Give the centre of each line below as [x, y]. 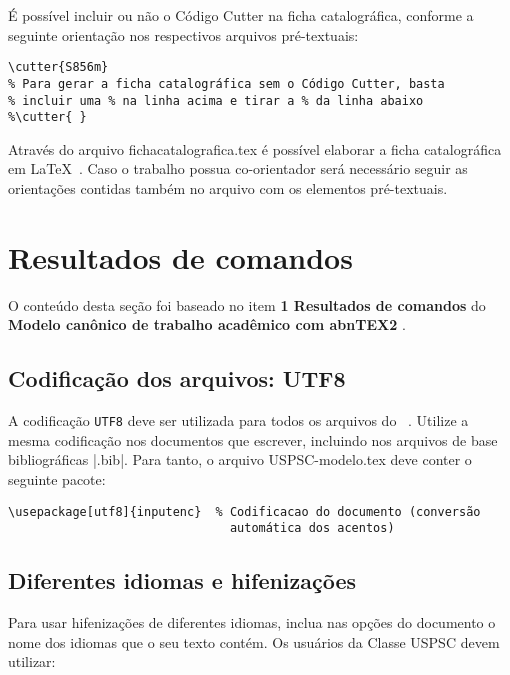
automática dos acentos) [312, 528]
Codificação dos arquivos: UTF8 [177, 378]
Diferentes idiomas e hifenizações [182, 580]
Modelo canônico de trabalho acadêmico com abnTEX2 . [207, 324]
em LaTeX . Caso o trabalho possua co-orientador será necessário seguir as [238, 168]
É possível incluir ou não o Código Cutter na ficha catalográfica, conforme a [241, 15]
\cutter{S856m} [58, 67]
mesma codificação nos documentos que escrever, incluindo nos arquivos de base [253, 439]
